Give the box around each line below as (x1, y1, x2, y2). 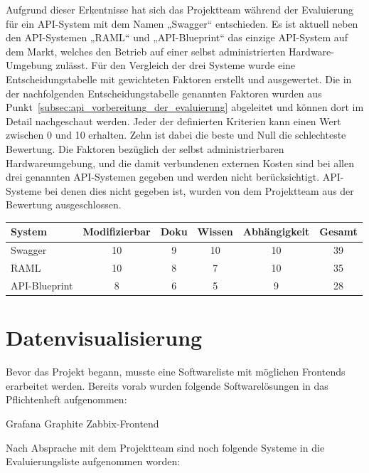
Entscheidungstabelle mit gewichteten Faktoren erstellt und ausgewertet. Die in (6, 71, 352, 86)
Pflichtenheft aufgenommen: (6, 392, 127, 407)
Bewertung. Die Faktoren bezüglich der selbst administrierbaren (6, 141, 284, 156)
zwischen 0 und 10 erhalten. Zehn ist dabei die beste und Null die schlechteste (6, 127, 346, 142)
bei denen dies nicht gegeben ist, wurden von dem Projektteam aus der (44, 183, 354, 198)
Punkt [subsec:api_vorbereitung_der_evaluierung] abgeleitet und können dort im (6, 100, 364, 115)
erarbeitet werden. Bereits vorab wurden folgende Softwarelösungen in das (6, 378, 328, 393)
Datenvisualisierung (6, 323, 203, 352)
